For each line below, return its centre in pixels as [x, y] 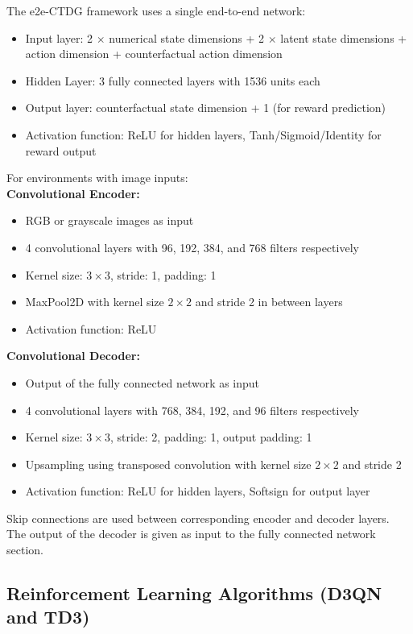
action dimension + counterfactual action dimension [154, 54]
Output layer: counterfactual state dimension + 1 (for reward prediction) [206, 108]
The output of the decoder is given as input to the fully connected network [191, 534]
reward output [61, 150]
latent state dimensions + [344, 37]
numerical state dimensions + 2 [187, 37]
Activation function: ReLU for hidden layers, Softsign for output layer [198, 491]
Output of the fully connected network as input [142, 382]
